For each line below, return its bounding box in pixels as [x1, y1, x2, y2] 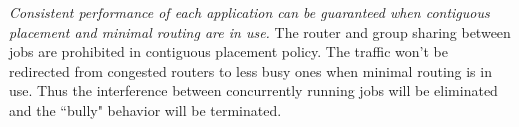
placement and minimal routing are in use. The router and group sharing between [9, 21, 511, 42]
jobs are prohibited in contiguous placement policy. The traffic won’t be [9, 41, 448, 62]
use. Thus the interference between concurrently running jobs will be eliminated [9, 80, 498, 101]
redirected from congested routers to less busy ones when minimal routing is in [9, 60, 492, 81]
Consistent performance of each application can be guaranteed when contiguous [9, 2, 490, 22]
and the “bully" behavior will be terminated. [9, 99, 282, 120]
